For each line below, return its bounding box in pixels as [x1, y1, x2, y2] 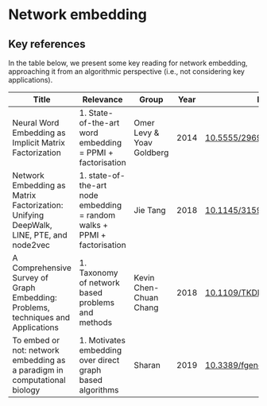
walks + [79, 220, 109, 230]
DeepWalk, [12, 220, 53, 230]
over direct [79, 355, 120, 365]
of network [79, 277, 121, 288]
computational [12, 375, 66, 385]
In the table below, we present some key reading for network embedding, [8, 58, 248, 68]
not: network [12, 345, 60, 355]
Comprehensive [12, 262, 72, 273]
